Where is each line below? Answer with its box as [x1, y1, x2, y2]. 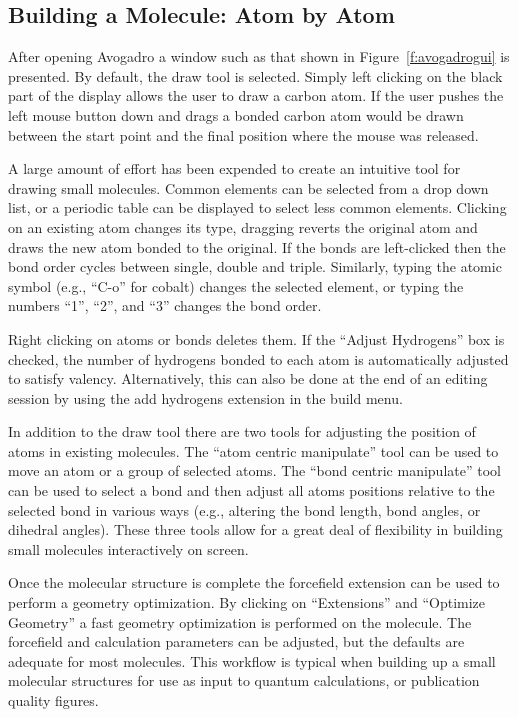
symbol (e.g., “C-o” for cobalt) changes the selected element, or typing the [8, 275, 464, 296]
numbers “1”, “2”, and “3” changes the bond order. [8, 295, 322, 316]
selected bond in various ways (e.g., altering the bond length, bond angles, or [8, 499, 481, 520]
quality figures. [8, 690, 99, 711]
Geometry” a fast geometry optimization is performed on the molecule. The [8, 611, 472, 632]
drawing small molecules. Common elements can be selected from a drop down [8, 177, 489, 198]
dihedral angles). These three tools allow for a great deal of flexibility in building [8, 519, 503, 540]
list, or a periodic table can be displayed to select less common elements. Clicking [8, 197, 507, 218]
